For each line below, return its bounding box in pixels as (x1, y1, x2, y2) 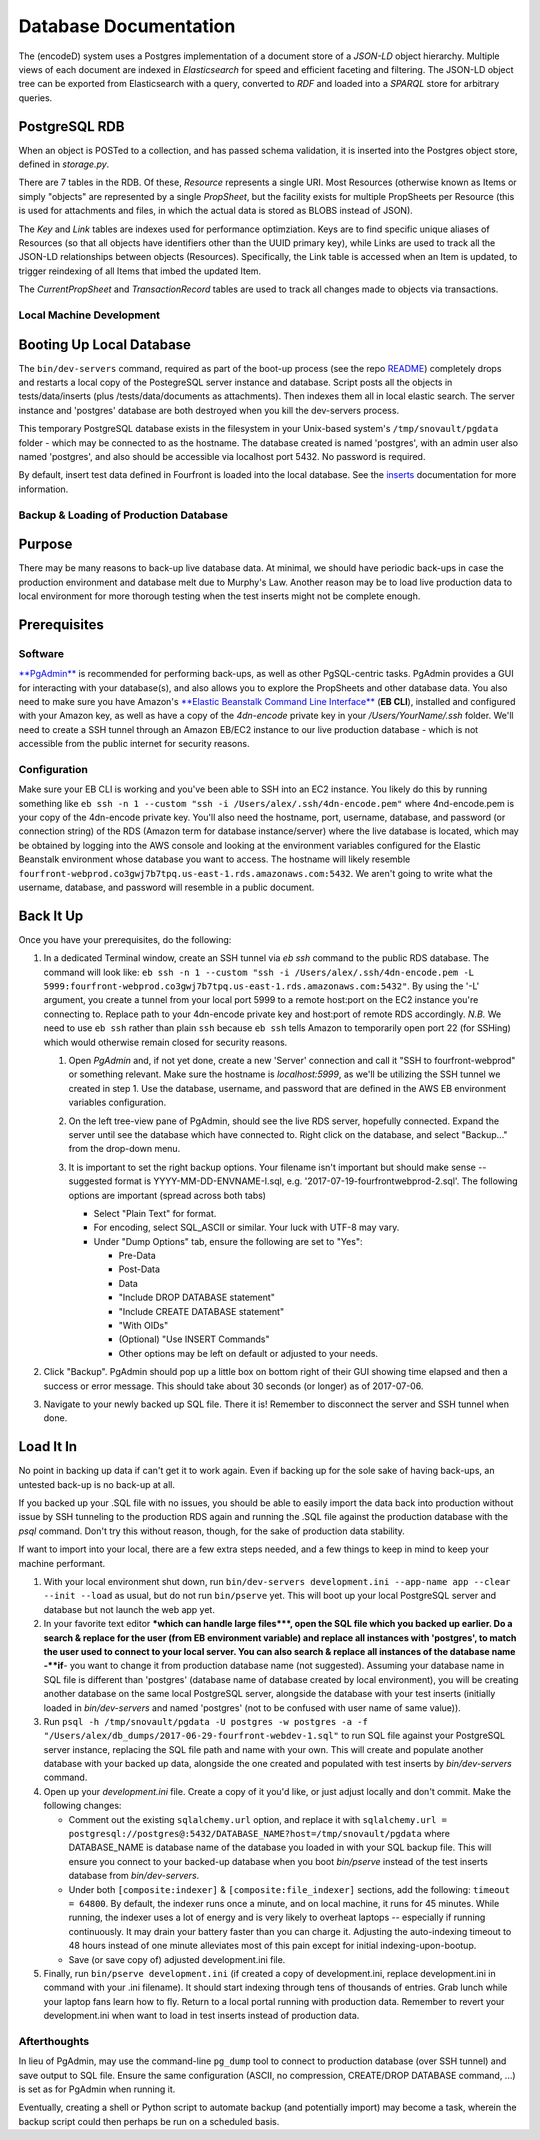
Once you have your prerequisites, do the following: (18, 933, 232, 945)
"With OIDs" (118, 1320, 169, 1332)
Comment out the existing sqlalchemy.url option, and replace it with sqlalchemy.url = (68, 1813, 447, 1825)
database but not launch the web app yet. (43, 1603, 215, 1615)
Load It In (18, 1438, 78, 1455)
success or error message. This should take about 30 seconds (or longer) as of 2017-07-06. (43, 1380, 424, 1392)
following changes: (43, 1800, 122, 1812)
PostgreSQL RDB (18, 118, 125, 135)
